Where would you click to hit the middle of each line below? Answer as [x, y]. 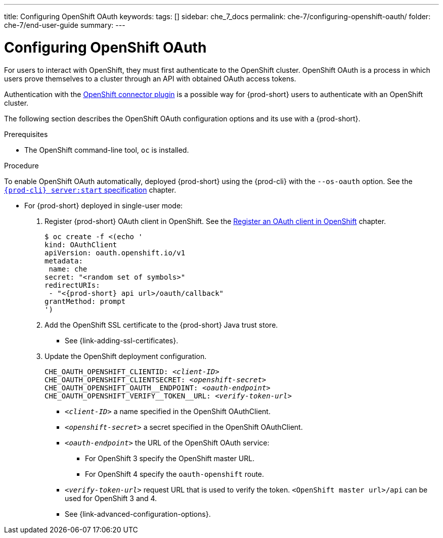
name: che [68, 269]
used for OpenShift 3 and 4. [111, 498]
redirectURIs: [72, 285]
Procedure [21, 165]
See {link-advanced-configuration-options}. [138, 514]
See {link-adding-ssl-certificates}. [122, 340]
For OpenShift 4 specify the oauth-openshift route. [175, 474]
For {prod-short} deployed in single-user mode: [104, 205]
